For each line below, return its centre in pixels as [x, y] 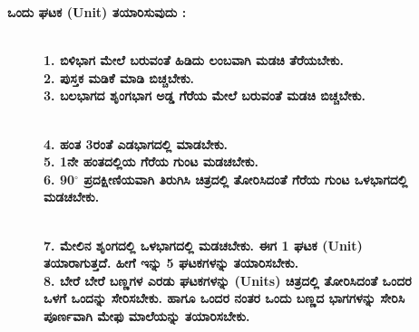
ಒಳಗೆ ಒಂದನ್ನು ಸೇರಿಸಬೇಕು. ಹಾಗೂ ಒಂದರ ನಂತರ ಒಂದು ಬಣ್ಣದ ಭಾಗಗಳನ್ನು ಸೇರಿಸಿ [224, 298]
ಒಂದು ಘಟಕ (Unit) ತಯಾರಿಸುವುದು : [97, 12]
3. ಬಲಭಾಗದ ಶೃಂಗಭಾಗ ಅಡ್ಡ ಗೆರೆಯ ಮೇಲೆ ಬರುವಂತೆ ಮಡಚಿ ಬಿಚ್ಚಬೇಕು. [205, 95]
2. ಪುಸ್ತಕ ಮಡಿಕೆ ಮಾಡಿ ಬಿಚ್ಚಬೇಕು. [119, 77]
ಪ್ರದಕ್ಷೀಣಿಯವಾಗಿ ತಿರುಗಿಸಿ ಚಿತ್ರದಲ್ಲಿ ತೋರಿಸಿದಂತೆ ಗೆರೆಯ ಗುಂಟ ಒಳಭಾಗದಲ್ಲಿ [246, 179]
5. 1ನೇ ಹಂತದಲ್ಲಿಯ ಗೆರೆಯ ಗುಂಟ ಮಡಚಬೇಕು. [151, 161]
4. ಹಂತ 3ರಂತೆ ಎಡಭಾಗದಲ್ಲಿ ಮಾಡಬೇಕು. [136, 143]
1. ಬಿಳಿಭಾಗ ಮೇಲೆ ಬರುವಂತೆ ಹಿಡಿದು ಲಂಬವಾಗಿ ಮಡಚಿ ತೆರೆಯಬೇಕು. [194, 60]
